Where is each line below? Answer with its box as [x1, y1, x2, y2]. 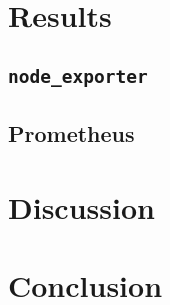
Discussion [8, 186, 155, 227]
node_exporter [8, 65, 148, 87]
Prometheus [8, 118, 135, 149]
